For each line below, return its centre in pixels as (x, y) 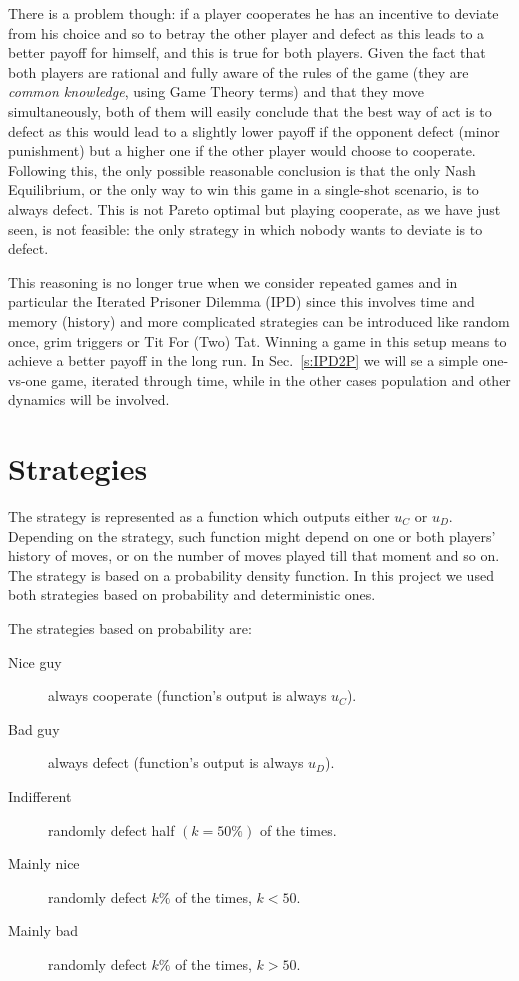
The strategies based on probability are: (130, 627)
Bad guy (34, 728)
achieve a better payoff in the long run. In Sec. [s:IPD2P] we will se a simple (243, 360)
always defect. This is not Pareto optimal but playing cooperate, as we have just (254, 208)
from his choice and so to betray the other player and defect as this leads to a (246, 32)
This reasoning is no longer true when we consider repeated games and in (233, 281)
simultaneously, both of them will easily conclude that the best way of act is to (250, 110)
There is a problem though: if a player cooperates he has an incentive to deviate (253, 13)
